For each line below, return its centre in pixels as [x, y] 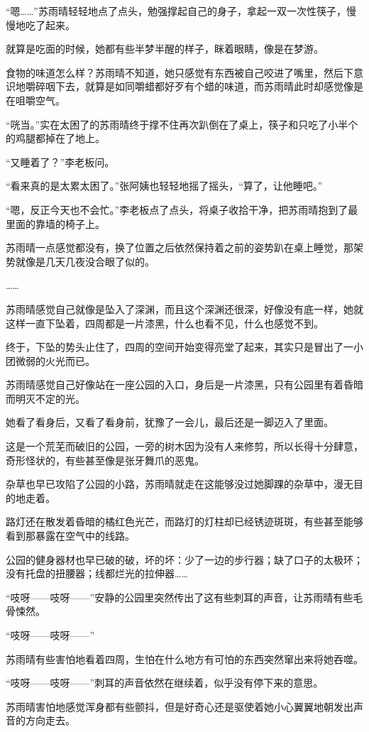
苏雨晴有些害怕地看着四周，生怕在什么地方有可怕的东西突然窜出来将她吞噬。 [184, 659]
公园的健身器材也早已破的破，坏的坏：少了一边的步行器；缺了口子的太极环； [184, 559]
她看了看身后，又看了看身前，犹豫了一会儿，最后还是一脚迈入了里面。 [170, 422]
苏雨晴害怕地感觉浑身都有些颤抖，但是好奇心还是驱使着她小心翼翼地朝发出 [180, 706]
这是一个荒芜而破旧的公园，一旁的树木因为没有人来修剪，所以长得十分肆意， [184, 446]
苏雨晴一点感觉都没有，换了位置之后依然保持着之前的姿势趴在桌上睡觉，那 [180, 247]
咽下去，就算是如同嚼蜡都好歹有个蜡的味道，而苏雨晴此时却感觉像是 [204, 86]
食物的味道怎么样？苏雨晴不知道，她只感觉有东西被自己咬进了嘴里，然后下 [180, 72]
